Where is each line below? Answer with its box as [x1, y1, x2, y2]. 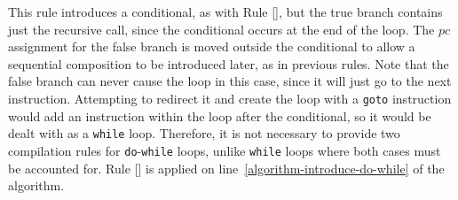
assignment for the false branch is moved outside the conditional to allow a [8, 37, 415, 56]
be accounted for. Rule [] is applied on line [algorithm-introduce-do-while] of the [8, 158, 445, 177]
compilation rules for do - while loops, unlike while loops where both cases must [8, 141, 441, 159]
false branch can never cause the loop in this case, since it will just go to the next [8, 72, 452, 90]
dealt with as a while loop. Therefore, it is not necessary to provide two [8, 124, 400, 142]
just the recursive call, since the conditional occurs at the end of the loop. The [8, 19, 435, 38]
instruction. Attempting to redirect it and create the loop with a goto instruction [8, 88, 452, 107]
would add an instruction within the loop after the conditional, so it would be [8, 106, 431, 125]
